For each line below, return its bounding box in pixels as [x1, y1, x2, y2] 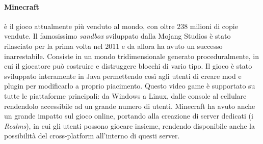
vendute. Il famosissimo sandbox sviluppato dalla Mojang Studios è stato [4, 31, 231, 41]
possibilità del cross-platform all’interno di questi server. [4, 130, 180, 141]
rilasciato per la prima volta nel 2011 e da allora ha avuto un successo [4, 40, 223, 51]
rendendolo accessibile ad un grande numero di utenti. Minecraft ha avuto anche [4, 100, 255, 111]
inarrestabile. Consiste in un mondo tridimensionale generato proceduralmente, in [4, 50, 259, 61]
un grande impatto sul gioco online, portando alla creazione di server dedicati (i [4, 110, 253, 121]
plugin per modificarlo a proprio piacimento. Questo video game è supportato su [4, 80, 255, 91]
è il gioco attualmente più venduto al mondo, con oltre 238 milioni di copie [4, 20, 238, 31]
